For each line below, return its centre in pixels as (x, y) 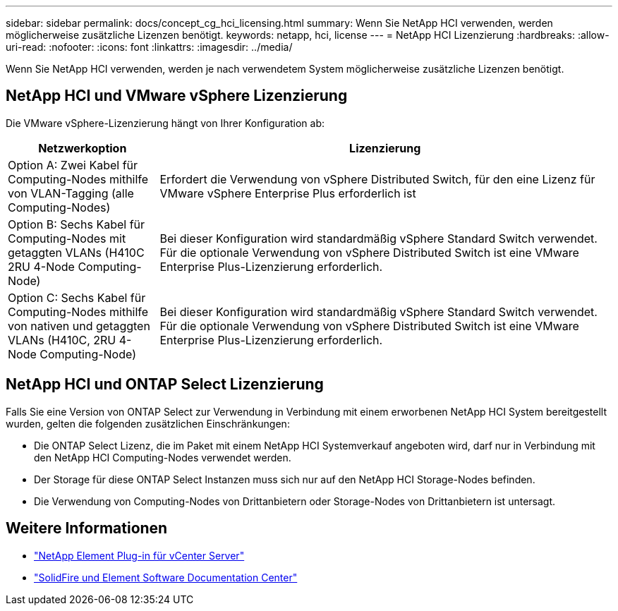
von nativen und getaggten (79, 326)
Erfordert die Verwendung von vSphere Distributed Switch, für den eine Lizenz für (377, 179)
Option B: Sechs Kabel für (77, 224)
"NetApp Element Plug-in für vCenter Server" (139, 555)
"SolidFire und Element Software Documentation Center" (166, 577)
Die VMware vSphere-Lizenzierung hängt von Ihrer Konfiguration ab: (165, 123)
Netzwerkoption (83, 148)
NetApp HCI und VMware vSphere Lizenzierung (177, 96)
